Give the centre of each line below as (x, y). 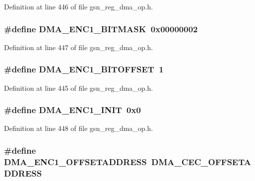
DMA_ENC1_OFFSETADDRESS (75, 161)
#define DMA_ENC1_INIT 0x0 (72, 110)
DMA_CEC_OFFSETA (201, 161)
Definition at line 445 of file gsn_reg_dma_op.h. (79, 88)
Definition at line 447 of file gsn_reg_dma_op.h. (79, 47)
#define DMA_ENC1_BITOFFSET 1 (84, 69)
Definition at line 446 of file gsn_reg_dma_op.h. (79, 6)
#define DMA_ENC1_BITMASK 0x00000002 (101, 29)
